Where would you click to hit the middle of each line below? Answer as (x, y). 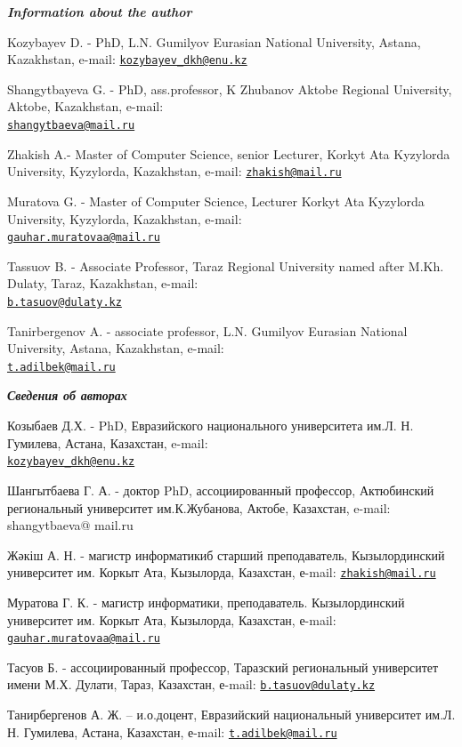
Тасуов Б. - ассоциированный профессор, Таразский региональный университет (223, 667)
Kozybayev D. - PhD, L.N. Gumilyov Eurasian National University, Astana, (214, 41)
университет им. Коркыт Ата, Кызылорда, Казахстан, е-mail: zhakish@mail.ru (222, 572)
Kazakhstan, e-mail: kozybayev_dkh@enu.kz (127, 59)
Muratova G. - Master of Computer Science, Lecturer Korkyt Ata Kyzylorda (216, 201)
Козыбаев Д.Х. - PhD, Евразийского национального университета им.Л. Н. (211, 426)
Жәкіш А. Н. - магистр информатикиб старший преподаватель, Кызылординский (226, 554)
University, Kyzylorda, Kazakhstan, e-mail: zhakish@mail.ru (174, 171)
